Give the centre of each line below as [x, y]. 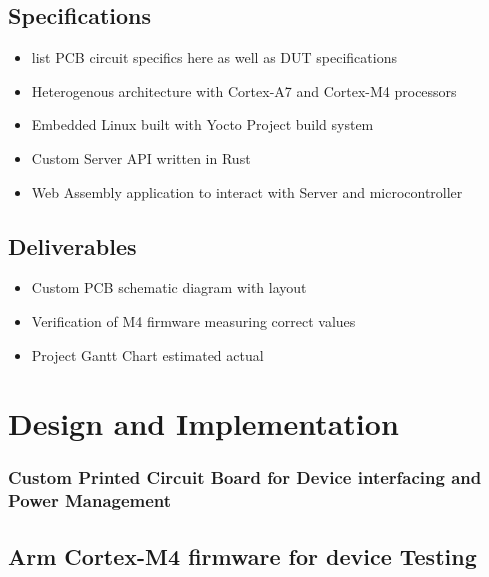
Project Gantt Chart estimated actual [147, 354]
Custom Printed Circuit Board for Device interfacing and [245, 477]
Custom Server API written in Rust [141, 157]
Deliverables [72, 245]
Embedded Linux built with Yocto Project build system [202, 124]
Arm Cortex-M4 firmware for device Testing [242, 555]
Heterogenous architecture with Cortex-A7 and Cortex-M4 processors [244, 90]
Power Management [90, 500]
